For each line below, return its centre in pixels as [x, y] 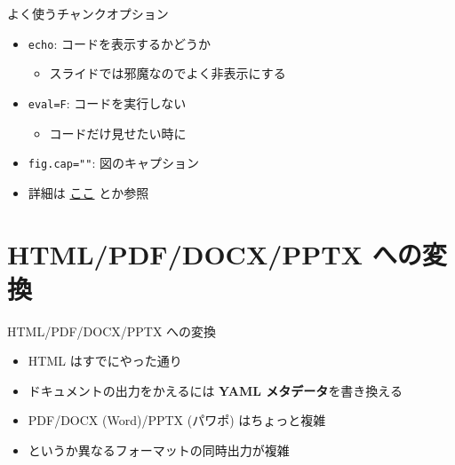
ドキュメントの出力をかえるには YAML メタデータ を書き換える [215, 390]
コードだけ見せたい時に [118, 133]
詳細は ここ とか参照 [88, 192]
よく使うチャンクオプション [88, 13]
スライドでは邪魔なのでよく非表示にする [168, 73]
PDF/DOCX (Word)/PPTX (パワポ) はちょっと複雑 [177, 420]
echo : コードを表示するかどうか [119, 43]
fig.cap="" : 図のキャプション [113, 163]
